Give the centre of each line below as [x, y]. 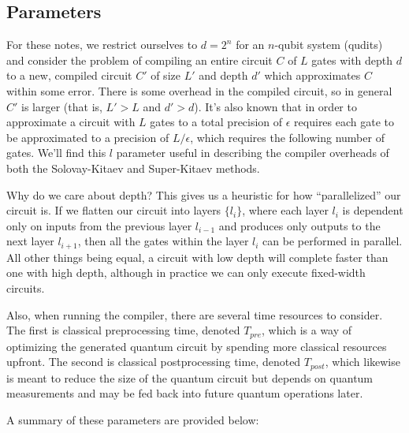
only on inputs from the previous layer [99, 225]
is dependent [373, 210]
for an [250, 45]
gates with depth [352, 60]
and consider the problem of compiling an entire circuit [139, 60]
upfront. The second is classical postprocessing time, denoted [154, 362]
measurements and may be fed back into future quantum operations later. [185, 393]
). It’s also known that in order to [275, 106]
